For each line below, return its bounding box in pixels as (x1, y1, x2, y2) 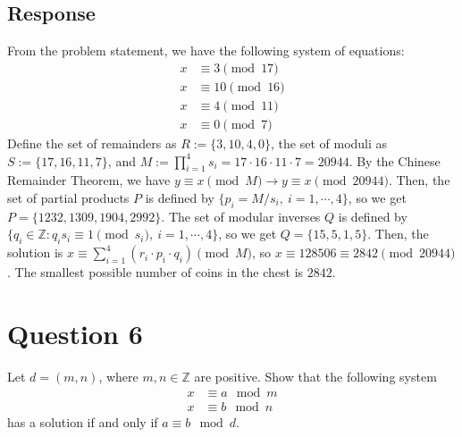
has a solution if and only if (7, 413, 158, 432)
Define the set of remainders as (7, 133, 177, 152)
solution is (7, 243, 63, 262)
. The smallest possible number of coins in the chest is (7, 263, 304, 282)
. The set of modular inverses (161, 206, 321, 225)
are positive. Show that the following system (194, 366, 437, 385)
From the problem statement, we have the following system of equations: (7, 41, 405, 60)
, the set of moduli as (271, 133, 388, 152)
